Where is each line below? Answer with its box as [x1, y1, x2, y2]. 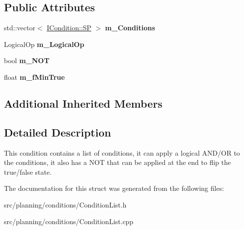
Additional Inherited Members [4, 95, 163, 111]
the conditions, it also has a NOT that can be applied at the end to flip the [4, 157, 231, 167]
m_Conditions [105, 23, 155, 33]
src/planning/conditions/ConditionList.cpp [4, 216, 134, 226]
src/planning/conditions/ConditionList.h [4, 199, 127, 209]
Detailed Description [4, 124, 111, 139]
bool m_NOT [4, 55, 50, 66]
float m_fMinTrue [4, 71, 65, 82]
